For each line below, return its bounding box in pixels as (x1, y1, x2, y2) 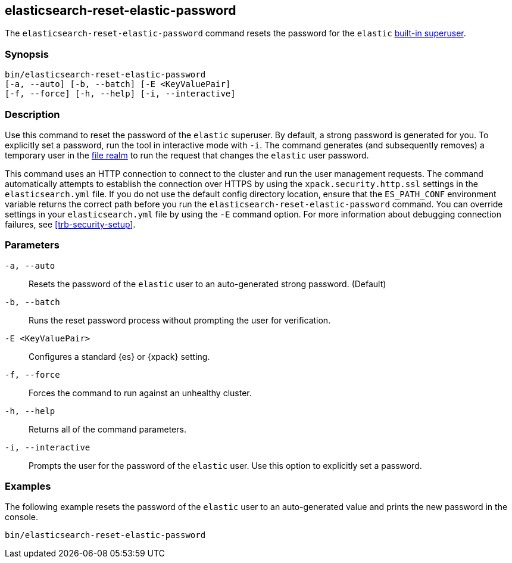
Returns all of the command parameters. (29, 424, 186, 434)
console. (5, 512, 39, 522)
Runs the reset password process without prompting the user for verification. (29, 315, 331, 325)
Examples (5, 480, 51, 493)
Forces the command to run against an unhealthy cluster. (29, 387, 252, 398)
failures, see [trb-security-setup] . (5, 219, 136, 229)
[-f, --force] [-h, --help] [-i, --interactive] (5, 89, 236, 99)
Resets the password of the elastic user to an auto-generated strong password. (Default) (29, 278, 386, 289)
